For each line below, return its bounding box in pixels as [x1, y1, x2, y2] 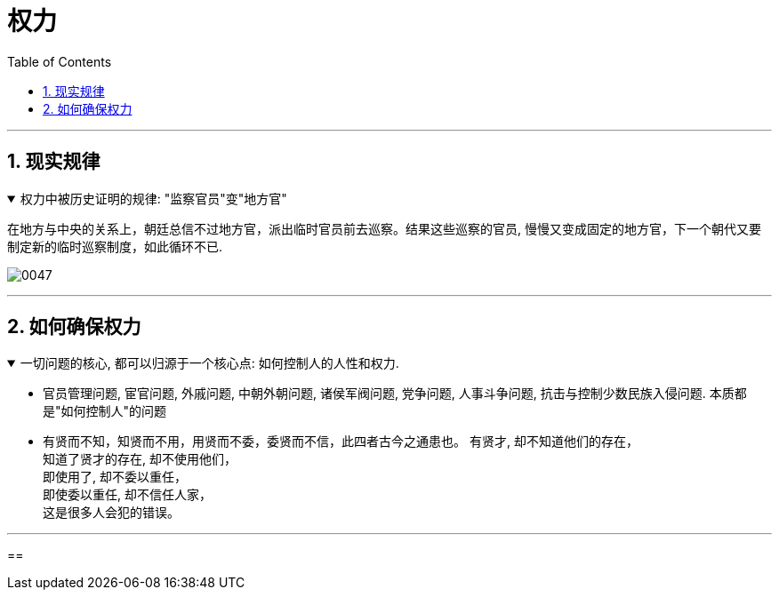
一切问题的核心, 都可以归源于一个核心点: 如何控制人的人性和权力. [20, 355, 399, 371]
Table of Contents [7, 53, 112, 69]
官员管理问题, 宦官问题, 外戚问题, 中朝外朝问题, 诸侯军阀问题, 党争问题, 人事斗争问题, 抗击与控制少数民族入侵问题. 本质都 [43, 386, 747, 402]
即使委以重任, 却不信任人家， [43, 487, 212, 503]
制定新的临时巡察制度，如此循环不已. [7, 238, 223, 254]
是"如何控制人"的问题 [43, 403, 167, 419]
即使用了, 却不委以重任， [43, 469, 187, 485]
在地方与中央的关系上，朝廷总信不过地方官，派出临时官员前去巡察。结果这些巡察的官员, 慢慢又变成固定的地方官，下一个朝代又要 [7, 220, 761, 236]
